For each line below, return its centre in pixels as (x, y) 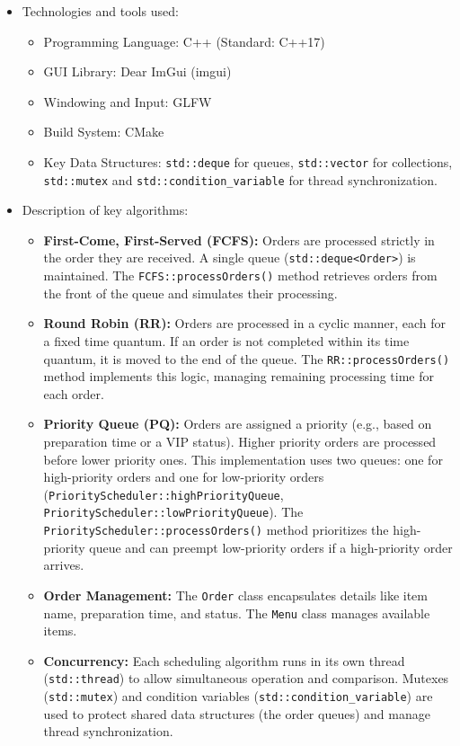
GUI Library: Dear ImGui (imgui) (137, 71)
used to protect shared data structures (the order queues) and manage (237, 713)
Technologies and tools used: (100, 11)
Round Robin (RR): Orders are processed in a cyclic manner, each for (245, 323)
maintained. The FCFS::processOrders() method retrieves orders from (240, 275)
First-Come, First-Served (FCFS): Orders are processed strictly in (239, 240)
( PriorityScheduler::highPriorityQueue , (164, 494)
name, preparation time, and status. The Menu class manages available (237, 613)
